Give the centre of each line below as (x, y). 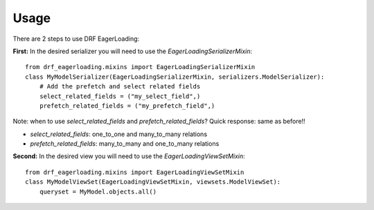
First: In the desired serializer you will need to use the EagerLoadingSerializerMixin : (133, 51)
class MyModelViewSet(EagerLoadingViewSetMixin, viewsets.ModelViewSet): (153, 182)
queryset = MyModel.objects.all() (98, 191)
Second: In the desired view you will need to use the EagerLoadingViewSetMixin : (129, 156)
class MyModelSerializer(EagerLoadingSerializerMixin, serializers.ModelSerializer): (175, 77)
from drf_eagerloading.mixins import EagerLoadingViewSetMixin (135, 172)
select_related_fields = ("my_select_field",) (120, 96)
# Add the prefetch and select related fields (120, 87)
